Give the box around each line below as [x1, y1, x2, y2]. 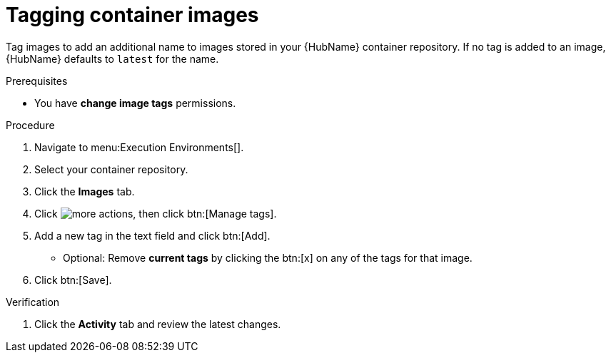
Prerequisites [6, 74, 68, 87]
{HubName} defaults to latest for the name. [6, 52, 219, 65]
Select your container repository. [34, 163, 188, 175]
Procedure [6, 118, 55, 131]
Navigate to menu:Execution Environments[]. [34, 140, 244, 153]
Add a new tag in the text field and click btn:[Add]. [34, 229, 271, 242]
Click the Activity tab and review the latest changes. [34, 317, 281, 330]
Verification [6, 295, 60, 308]
